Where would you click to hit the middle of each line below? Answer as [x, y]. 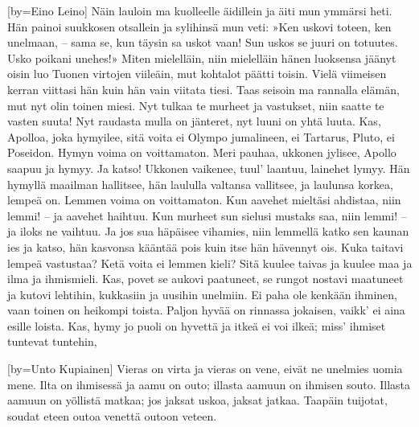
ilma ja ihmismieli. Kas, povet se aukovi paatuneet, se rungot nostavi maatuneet [205, 279]
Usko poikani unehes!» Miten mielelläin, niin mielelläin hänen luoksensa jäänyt [202, 57]
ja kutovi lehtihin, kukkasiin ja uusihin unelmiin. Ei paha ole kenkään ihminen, [203, 294]
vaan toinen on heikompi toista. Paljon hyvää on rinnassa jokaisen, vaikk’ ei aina [206, 310]
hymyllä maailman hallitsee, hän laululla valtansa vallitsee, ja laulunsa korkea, [200, 184]
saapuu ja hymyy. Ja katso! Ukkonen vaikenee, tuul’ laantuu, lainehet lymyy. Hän [209, 168]
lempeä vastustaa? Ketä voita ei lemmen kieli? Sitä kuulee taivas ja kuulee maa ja [210, 263]
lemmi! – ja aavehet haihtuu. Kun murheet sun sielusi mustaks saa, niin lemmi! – [207, 215]
